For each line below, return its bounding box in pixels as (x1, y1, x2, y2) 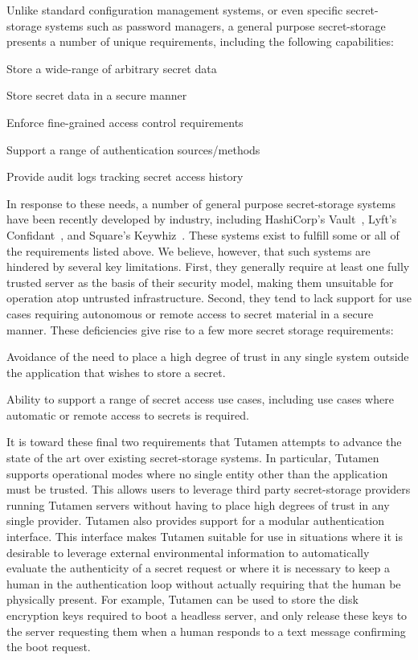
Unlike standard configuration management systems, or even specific (6, 2, 343, 18)
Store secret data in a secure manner (6, 87, 187, 104)
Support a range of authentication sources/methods (6, 141, 260, 158)
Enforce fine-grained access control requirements (6, 113, 244, 130)
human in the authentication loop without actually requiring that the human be (6, 575, 401, 592)
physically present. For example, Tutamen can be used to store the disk (6, 591, 359, 608)
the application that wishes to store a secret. (6, 363, 226, 380)
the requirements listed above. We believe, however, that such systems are (6, 242, 371, 259)
